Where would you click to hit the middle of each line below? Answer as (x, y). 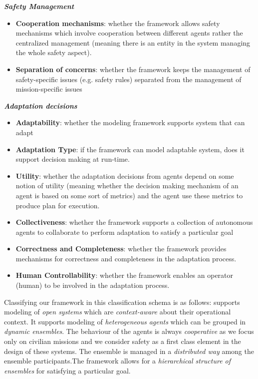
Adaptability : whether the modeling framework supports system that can (130, 122)
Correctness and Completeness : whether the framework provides (121, 249)
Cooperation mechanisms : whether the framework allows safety (118, 23)
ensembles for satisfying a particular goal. (67, 370)
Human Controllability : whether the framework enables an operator (125, 275)
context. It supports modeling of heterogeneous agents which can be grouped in (125, 321)
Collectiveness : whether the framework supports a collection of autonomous (134, 222)
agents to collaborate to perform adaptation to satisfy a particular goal (125, 232)
